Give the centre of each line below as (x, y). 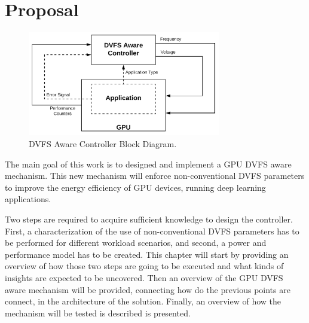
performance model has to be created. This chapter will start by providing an (147, 254)
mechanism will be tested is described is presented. (98, 313)
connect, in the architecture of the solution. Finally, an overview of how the (143, 301)
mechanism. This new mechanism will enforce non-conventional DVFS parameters (155, 176)
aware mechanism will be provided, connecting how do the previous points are (148, 289)
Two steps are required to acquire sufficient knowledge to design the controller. (149, 219)
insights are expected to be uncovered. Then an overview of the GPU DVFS (144, 278)
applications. (28, 199)
